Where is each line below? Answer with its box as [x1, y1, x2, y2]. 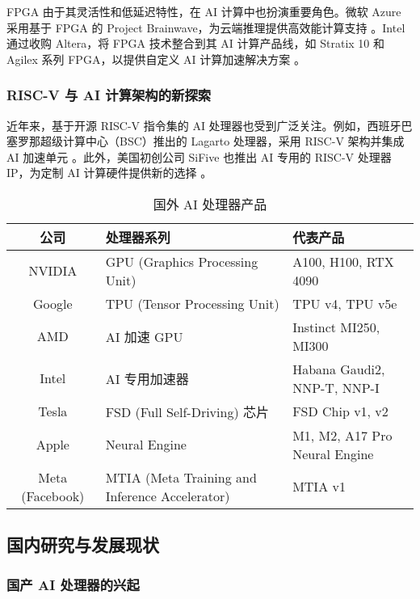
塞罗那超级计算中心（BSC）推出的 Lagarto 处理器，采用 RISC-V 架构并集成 [6, 133, 405, 150]
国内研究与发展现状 [6, 532, 159, 557]
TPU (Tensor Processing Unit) [105, 293, 279, 313]
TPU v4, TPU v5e [292, 293, 397, 313]
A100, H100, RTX [292, 251, 394, 271]
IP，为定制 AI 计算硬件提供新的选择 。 [6, 164, 212, 181]
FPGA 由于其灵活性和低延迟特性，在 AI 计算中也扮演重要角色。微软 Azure [6, 3, 401, 19]
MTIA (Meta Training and [105, 467, 257, 487]
